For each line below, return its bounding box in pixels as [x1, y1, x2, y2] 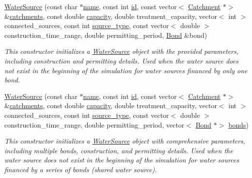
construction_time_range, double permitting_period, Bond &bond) [4, 30, 207, 40]
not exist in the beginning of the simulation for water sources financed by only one [4, 65, 248, 75]
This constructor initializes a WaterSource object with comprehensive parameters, [4, 136, 245, 146]
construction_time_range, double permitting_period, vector [4, 119, 185, 129]
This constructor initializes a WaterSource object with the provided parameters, [4, 46, 238, 56]
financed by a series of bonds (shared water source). [4, 164, 157, 174]
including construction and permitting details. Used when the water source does [4, 55, 238, 65]
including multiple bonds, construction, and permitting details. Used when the [4, 145, 233, 155]
